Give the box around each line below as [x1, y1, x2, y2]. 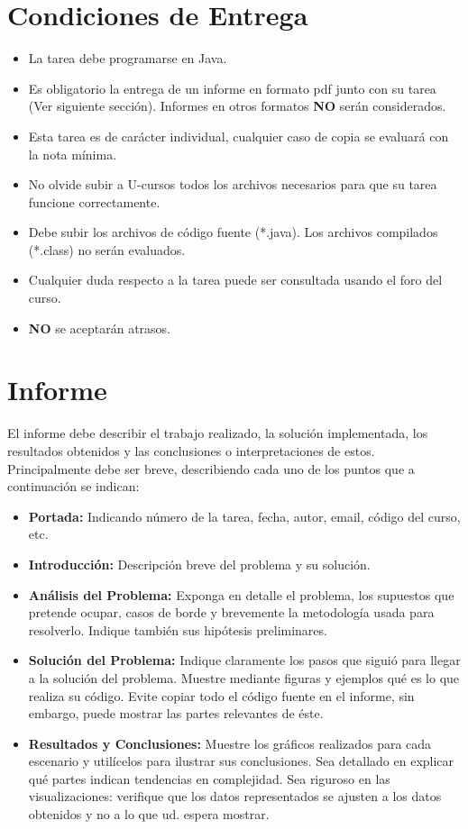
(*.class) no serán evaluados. [28, 240, 186, 259]
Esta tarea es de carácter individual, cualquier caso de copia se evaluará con [28, 126, 449, 145]
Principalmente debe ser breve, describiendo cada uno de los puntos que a [7, 459, 415, 478]
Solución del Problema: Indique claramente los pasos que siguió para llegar [28, 651, 461, 670]
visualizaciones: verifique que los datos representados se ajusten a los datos [28, 787, 442, 806]
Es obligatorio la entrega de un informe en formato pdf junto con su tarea [28, 78, 436, 97]
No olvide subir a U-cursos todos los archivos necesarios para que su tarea [28, 175, 437, 194]
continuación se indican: [7, 477, 140, 496]
